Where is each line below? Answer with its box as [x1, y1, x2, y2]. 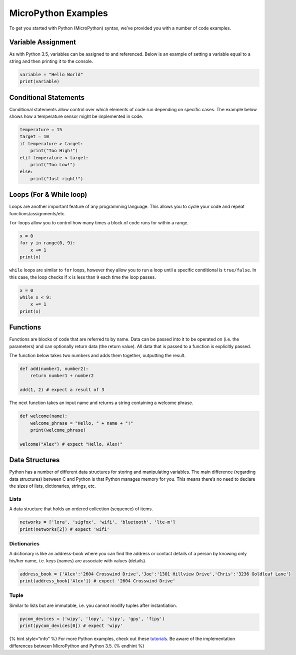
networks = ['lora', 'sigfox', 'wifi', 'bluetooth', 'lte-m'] [19, 519, 175, 525]
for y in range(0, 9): [19, 240, 75, 246]
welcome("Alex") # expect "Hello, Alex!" [19, 441, 123, 447]
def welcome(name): [19, 413, 67, 419]
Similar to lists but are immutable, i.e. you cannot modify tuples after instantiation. [9, 602, 177, 608]
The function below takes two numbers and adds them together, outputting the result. [9, 353, 186, 359]
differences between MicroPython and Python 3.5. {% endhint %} [9, 642, 144, 648]
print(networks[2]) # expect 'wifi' [19, 526, 110, 532]
